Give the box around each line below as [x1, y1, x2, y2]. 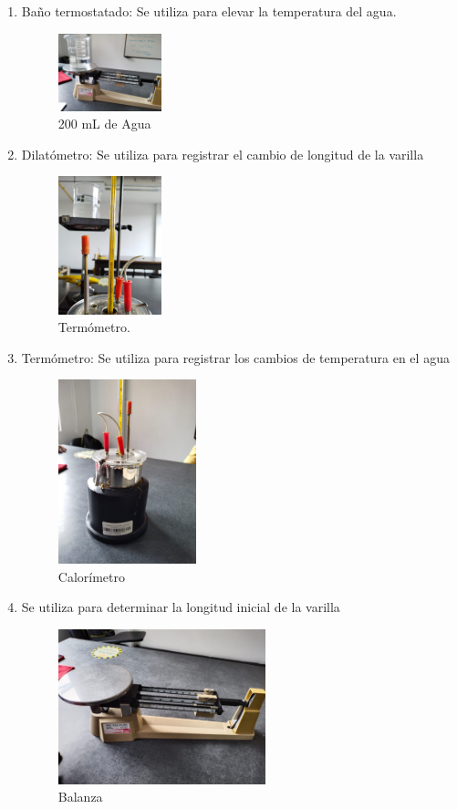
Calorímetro [57, 566, 125, 586]
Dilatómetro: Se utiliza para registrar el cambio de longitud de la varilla [21, 144, 424, 163]
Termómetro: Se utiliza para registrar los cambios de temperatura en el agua [21, 347, 450, 367]
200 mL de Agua [57, 114, 151, 133]
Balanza [57, 787, 103, 806]
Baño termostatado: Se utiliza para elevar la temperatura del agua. [21, 2, 397, 20]
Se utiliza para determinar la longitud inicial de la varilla [21, 597, 340, 617]
